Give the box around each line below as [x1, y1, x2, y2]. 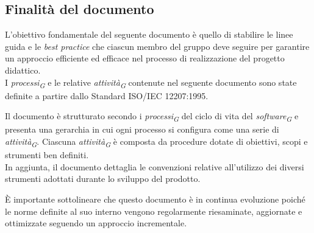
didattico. [5, 63, 41, 76]
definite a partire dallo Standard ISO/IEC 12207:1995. [5, 89, 209, 102]
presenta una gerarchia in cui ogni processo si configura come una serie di [5, 123, 279, 136]
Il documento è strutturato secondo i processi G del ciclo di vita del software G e [5, 110, 299, 124]
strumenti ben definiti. [5, 148, 89, 161]
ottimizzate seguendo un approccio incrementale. [5, 217, 187, 229]
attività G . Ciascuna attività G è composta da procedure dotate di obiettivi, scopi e [5, 135, 308, 149]
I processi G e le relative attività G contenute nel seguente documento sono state [5, 75, 297, 90]
